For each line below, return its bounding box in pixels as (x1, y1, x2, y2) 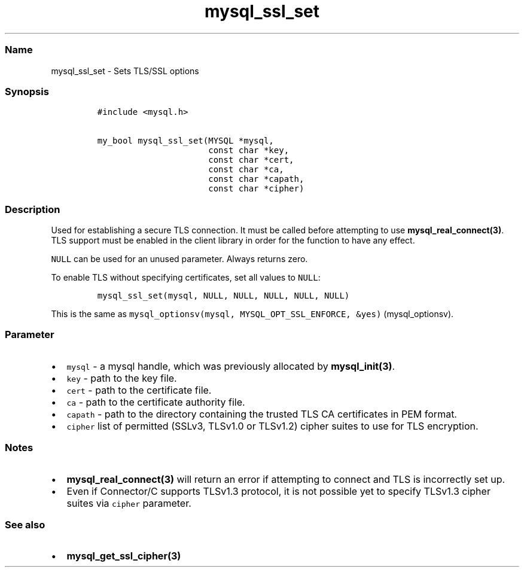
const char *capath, (208, 174, 304, 184)
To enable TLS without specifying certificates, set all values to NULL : (51, 272, 321, 282)
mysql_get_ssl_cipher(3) (66, 550, 181, 562)
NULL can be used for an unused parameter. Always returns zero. (51, 254, 308, 264)
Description (5, 203, 60, 215)
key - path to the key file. (66, 372, 177, 384)
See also (5, 518, 45, 531)
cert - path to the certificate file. (66, 384, 212, 396)
